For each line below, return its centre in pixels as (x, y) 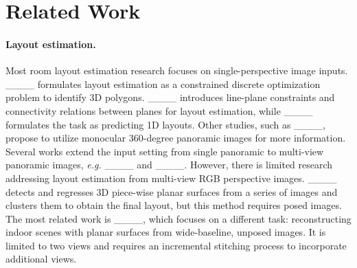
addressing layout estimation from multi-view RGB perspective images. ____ (171, 178)
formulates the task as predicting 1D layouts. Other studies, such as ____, (166, 124)
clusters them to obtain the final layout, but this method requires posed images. (174, 205)
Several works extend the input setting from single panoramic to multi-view (165, 151)
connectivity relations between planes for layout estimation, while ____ (159, 110)
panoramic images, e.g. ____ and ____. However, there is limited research (169, 165)
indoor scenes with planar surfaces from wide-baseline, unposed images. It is (166, 232)
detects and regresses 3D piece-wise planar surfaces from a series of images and (172, 191)
